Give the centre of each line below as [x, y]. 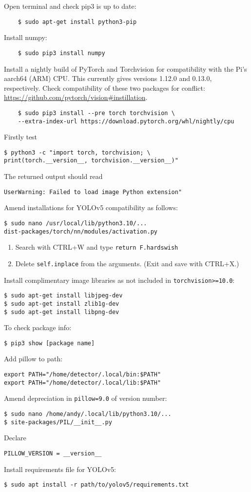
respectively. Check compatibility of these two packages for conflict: [105, 88]
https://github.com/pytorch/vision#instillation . [76, 97]
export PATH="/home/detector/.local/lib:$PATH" [83, 383]
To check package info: [38, 327]
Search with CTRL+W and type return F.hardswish [97, 247]
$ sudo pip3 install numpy [61, 53]
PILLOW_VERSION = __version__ [53, 453]
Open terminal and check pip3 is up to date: [70, 6]
